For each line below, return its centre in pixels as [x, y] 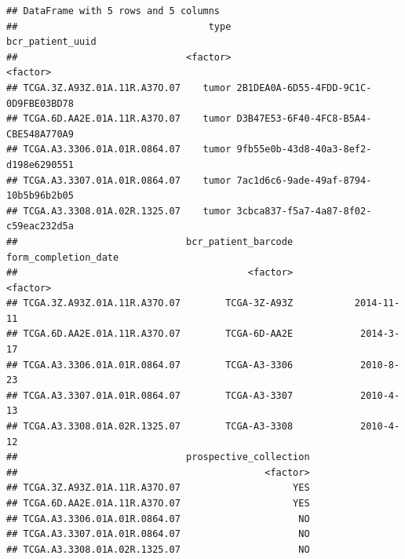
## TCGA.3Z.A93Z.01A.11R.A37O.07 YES [158, 488]
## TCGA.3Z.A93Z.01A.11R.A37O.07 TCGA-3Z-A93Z [150, 303]
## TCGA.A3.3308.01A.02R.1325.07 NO [158, 549]
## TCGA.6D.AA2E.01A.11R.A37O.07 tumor [119, 119]
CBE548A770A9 [40, 134]
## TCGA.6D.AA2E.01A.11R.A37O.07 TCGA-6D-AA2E [150, 334]
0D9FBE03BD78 [40, 103]
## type [119, 26]
